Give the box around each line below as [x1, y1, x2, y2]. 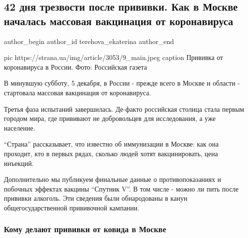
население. [4, 122, 35, 133]
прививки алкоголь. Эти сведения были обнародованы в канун [4, 193, 188, 203]
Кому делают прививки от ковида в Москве [4, 223, 166, 235]
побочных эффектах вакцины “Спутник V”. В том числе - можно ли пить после [4, 183, 239, 193]
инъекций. [4, 158, 34, 168]
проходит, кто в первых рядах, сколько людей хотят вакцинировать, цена [4, 148, 218, 158]
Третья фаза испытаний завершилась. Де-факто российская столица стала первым [4, 104, 244, 114]
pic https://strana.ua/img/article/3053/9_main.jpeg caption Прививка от [4, 52, 223, 62]
